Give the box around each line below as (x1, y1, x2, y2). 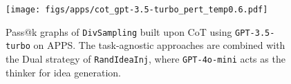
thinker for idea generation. (6, 65, 121, 79)
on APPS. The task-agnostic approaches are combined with (33, 38, 285, 52)
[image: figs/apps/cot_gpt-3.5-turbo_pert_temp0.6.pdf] (6, 5, 268, 14)
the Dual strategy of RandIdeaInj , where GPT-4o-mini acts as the (6, 51, 285, 65)
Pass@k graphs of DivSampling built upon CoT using (6, 24, 232, 39)
